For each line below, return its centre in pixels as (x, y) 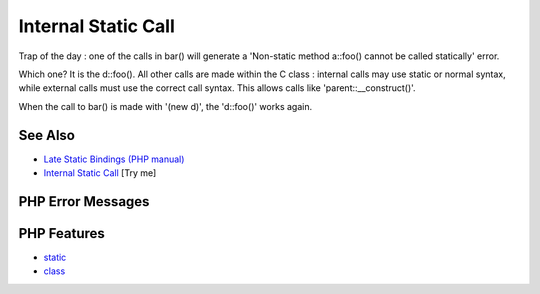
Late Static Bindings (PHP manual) (114, 159)
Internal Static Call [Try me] (100, 173)
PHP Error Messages (84, 201)
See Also (46, 135)
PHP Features (61, 233)
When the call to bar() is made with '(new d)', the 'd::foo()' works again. (165, 106)
